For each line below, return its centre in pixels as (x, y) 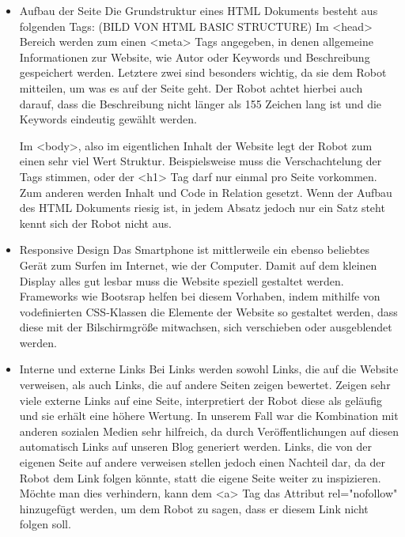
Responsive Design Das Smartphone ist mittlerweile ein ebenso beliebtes (194, 250)
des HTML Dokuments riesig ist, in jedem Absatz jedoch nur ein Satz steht (202, 208)
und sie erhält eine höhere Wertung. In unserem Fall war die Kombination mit (209, 416)
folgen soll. (45, 524)
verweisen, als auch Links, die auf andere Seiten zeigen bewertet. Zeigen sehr (205, 385)
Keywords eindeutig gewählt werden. (108, 119)
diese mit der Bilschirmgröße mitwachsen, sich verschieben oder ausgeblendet (206, 327)
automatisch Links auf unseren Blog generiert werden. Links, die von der (195, 446)
